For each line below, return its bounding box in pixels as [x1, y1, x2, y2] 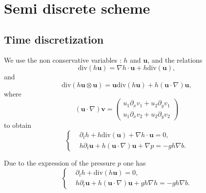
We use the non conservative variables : [4, 54, 122, 65]
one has [123, 157, 146, 168]
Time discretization [4, 31, 104, 47]
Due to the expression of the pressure [4, 157, 116, 168]
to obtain [4, 120, 32, 130]
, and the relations [147, 54, 203, 65]
